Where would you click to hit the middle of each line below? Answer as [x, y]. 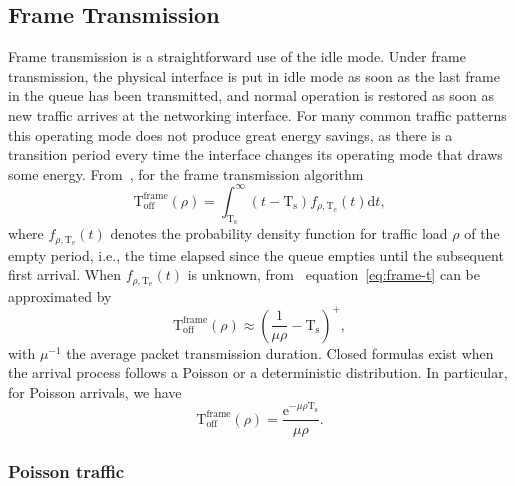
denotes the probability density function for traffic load [279, 233]
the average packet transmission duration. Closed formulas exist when [280, 352]
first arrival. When [64, 274]
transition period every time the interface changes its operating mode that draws [255, 154]
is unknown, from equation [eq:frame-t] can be [333, 274]
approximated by [60, 295]
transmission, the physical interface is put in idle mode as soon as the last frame [254, 75]
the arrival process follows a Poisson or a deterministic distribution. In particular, [258, 372]
